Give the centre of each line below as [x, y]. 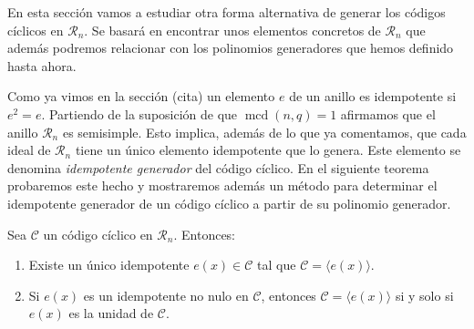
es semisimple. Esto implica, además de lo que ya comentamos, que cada [264, 132]
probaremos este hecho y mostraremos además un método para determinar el [222, 185]
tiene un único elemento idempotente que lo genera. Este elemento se [268, 150]
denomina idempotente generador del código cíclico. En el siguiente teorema [218, 167]
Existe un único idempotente [109, 265]
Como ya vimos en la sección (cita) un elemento [141, 96]
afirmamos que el [388, 113]
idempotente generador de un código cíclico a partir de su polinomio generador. [229, 203]
